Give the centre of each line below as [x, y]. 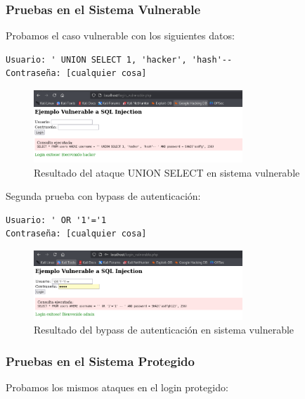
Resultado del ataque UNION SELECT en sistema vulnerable [167, 172]
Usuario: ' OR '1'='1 [56, 220]
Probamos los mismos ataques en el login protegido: [117, 387]
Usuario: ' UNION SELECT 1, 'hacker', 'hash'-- [119, 59]
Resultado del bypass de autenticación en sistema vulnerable [164, 330]
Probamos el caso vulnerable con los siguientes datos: [120, 36]
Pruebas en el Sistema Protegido [100, 361]
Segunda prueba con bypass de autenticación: [103, 196]
